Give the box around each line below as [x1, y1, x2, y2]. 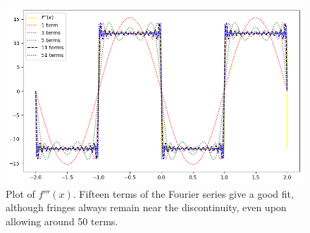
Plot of [6, 186, 35, 201]
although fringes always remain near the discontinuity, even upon [6, 200, 287, 215]
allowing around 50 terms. [6, 214, 118, 229]
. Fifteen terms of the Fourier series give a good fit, [73, 186, 294, 201]
